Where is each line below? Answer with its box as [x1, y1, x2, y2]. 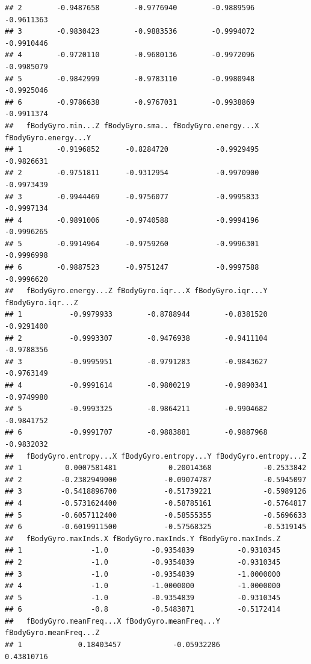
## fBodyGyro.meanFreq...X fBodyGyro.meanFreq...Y [5, 616, 220, 625]
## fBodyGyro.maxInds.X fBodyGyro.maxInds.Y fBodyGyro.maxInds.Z [5, 534, 281, 543]
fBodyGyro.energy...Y [5, 133, 91, 142]
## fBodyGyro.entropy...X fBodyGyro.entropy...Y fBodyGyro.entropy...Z [5, 451, 307, 461]
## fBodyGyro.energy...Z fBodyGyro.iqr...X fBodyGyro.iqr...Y [5, 287, 268, 296]
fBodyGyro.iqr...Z [5, 298, 78, 307]
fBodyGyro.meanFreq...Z [5, 628, 100, 638]
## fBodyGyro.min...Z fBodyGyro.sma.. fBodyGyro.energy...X [5, 121, 259, 130]
